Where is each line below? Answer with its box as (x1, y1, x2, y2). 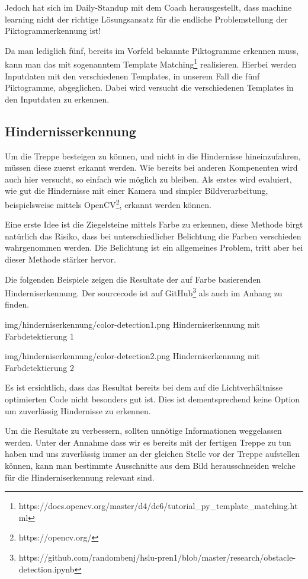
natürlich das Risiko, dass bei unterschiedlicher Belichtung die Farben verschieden (5, 229, 301, 242)
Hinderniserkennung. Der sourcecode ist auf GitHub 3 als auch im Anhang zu (5, 285, 283, 299)
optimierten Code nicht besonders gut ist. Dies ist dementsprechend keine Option (5, 393, 300, 405)
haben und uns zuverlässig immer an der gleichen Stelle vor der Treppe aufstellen (5, 447, 300, 460)
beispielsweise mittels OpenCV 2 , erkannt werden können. (5, 196, 211, 210)
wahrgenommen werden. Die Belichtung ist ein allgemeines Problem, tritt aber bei (5, 241, 303, 254)
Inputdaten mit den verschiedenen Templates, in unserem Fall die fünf (5, 69, 260, 82)
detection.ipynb (18, 562, 75, 575)
